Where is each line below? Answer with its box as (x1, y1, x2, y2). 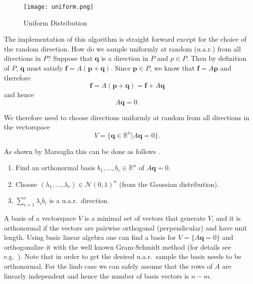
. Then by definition (186, 53, 247, 63)
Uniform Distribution (23, 17, 87, 27)
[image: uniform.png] (23, 3, 94, 10)
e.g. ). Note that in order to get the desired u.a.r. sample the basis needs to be (4, 251, 242, 261)
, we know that (150, 63, 195, 73)
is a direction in (101, 53, 148, 63)
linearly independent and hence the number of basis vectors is (4, 270, 189, 281)
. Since (111, 63, 131, 73)
